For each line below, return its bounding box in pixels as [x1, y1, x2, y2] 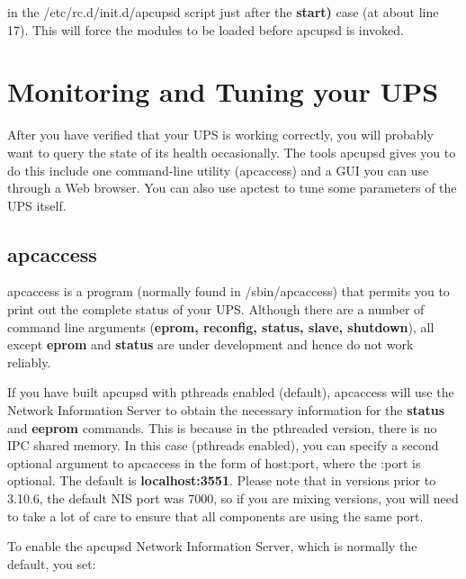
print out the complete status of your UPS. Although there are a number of [7, 300, 425, 319]
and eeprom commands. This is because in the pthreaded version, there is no [7, 418, 437, 437]
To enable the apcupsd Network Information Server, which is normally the [7, 537, 417, 556]
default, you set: [7, 554, 96, 573]
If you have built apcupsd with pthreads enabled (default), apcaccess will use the [7, 383, 454, 402]
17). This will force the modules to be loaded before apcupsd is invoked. [7, 20, 404, 39]
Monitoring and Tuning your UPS [7, 73, 439, 110]
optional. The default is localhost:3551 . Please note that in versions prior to [7, 471, 436, 490]
